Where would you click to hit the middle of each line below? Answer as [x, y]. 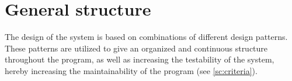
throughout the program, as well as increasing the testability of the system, [140, 59]
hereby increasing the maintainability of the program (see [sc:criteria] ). [131, 70]
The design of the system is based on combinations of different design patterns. [146, 37]
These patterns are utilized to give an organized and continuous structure [136, 48]
